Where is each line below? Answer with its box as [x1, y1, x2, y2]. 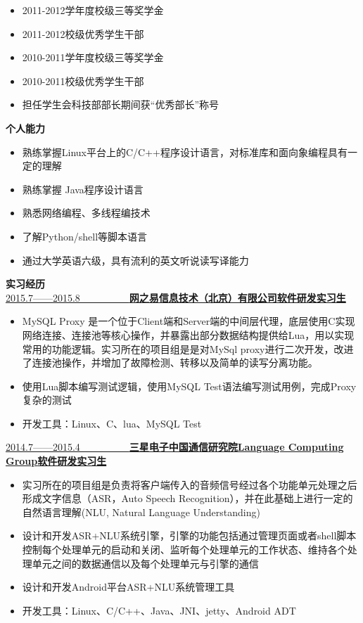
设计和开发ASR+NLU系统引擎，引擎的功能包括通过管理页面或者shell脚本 [22, 528, 357, 543]
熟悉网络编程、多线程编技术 [22, 205, 151, 220]
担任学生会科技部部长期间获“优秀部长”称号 [22, 97, 219, 112]
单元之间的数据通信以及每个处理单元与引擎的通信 [32, 555, 259, 570]
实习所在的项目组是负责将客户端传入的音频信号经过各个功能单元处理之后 [22, 477, 357, 492]
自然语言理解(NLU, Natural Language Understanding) [22, 504, 260, 519]
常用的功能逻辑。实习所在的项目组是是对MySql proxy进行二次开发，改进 [22, 341, 354, 356]
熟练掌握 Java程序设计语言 [22, 181, 144, 196]
